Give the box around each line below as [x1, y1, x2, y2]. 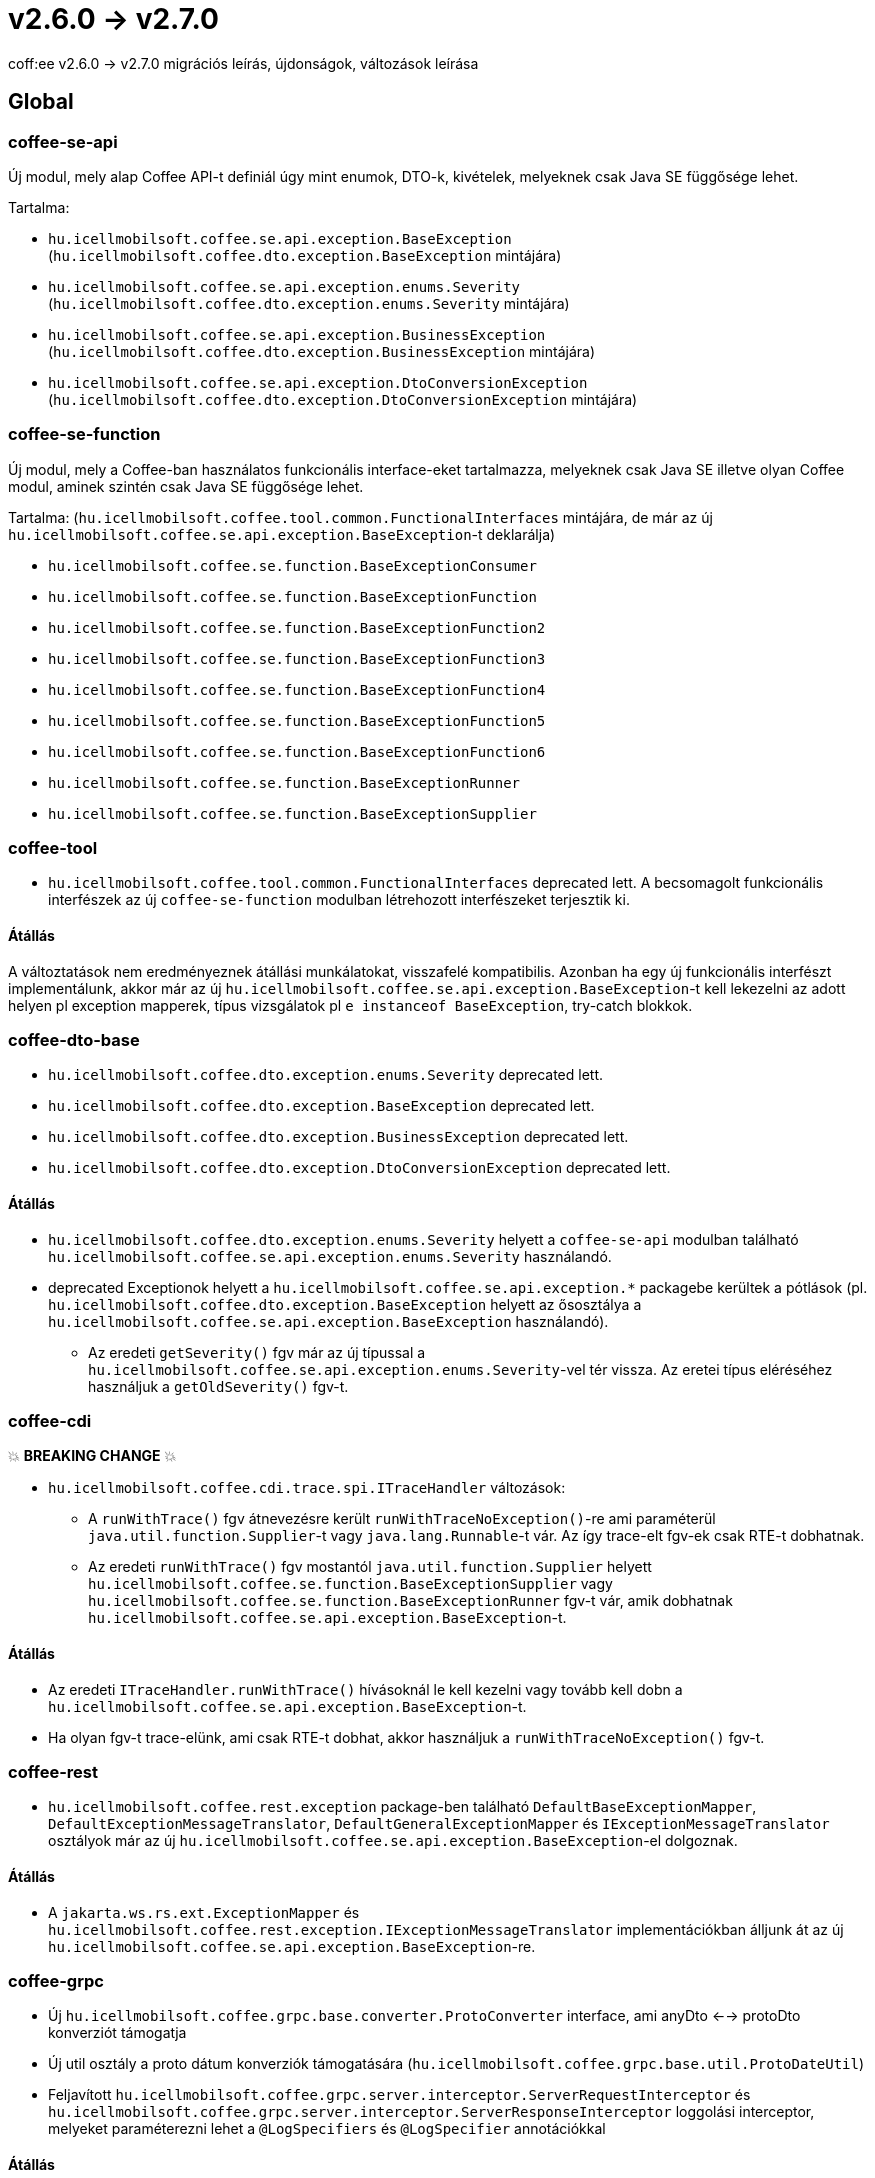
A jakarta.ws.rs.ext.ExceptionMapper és [48, 1903, 360, 1921]
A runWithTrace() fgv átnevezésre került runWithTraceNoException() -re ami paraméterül [88, 1510, 716, 1528]
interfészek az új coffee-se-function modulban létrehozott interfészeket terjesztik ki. [48, 891, 630, 909]
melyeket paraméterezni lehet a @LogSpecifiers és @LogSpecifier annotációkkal [48, 2120, 606, 2138]
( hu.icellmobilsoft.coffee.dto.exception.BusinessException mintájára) [48, 342, 595, 360]
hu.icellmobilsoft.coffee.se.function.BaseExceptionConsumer [48, 557, 537, 574]
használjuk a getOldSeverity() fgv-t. [88, 1377, 349, 1395]
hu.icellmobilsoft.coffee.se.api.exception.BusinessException [48, 326, 546, 343]
